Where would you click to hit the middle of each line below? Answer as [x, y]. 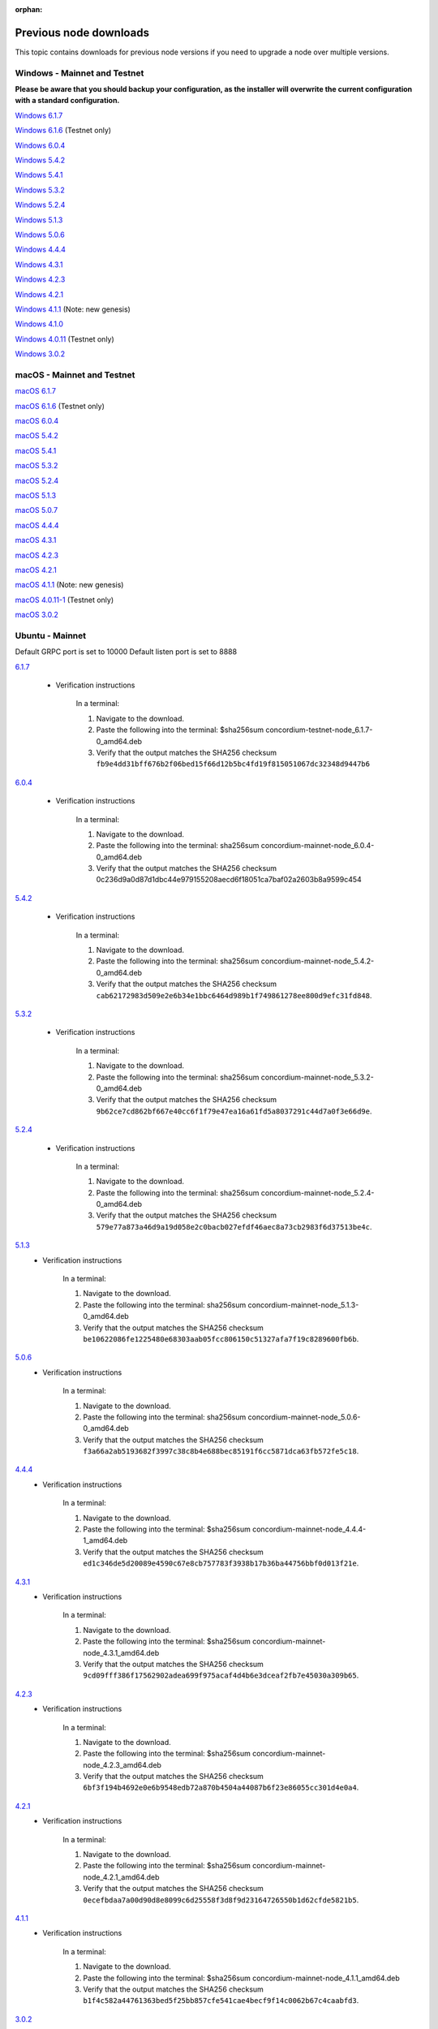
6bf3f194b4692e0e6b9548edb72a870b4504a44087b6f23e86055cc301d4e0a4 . [221, 1788]
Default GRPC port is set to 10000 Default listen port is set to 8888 [126, 652]
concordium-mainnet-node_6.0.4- [318, 846]
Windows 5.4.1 [39, 175]
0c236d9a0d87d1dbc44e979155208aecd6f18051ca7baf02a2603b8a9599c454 [229, 880]
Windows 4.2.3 [40, 279]
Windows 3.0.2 [40, 354]
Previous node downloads [82, 32]
